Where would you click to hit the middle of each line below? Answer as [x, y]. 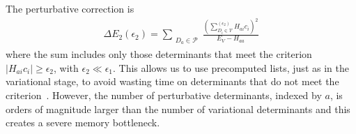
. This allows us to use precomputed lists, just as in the [231, 67]
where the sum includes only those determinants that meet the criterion [159, 54]
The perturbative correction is [70, 8]
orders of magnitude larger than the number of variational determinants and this [178, 109]
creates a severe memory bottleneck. [83, 122]
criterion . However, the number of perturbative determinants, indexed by [164, 95]
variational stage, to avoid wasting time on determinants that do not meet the [172, 81]
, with [66, 67]
